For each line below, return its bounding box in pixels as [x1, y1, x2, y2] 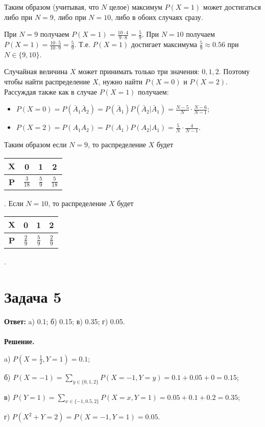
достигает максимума [131, 39, 197, 50]
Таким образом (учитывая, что [4, 2, 99, 12]
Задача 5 [4, 286, 62, 307]
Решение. [4, 336, 35, 347]
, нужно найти [98, 76, 143, 87]
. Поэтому [219, 66, 250, 77]
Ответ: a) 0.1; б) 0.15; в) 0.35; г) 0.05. [4, 316, 125, 326]
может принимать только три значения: [78, 66, 200, 77]
